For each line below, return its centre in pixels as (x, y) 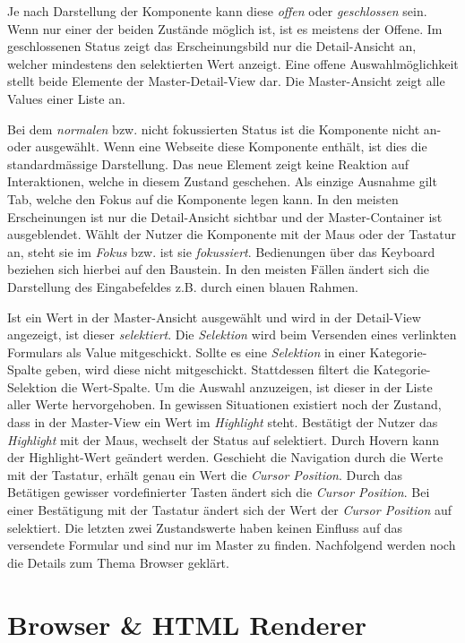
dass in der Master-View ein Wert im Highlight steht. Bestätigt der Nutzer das (223, 422)
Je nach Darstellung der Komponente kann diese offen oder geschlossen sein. (217, 11)
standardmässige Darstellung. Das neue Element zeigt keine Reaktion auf (208, 163)
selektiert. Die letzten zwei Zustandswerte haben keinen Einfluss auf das (205, 527)
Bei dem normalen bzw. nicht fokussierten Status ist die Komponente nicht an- (224, 129)
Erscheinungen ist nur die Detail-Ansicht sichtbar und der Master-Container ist (225, 216)
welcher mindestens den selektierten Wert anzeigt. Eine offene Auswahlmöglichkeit (233, 63)
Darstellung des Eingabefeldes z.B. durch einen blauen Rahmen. (183, 286)
